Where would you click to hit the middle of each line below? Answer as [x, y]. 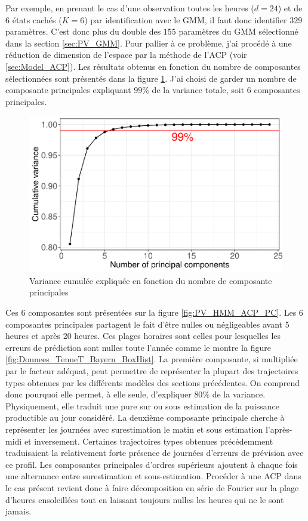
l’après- [279, 429]
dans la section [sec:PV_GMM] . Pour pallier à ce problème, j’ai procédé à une [149, 43]
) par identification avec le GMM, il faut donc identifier [186, 19]
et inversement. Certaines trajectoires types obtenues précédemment [149, 441]
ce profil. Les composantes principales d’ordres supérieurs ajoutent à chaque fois [152, 464]
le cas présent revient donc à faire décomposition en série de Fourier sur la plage [152, 487]
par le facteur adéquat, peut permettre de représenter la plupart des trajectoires [152, 371]
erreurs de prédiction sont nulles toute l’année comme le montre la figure [138, 347]
